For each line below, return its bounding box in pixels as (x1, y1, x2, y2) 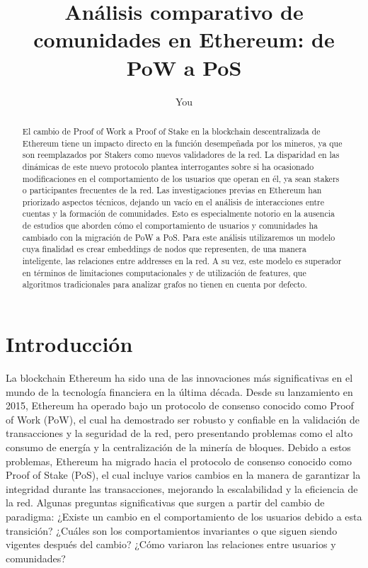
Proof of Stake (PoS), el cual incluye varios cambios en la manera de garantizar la (6, 467, 361, 482)
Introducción (6, 329, 133, 358)
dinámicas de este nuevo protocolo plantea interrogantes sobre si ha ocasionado (22, 160, 314, 172)
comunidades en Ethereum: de (33, 25, 335, 54)
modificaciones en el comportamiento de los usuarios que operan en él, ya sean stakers (22, 172, 340, 184)
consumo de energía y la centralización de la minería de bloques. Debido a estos (6, 439, 351, 454)
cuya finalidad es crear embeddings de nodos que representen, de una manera (22, 243, 306, 255)
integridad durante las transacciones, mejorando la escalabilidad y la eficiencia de (6, 481, 358, 496)
